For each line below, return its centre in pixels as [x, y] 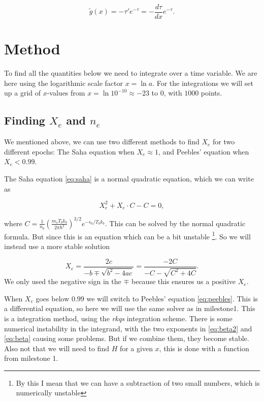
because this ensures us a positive [184, 281]
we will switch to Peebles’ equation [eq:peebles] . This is [172, 298]
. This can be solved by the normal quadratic [175, 223]
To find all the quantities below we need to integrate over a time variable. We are [131, 73]
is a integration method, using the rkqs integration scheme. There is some [118, 318]
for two [224, 142]
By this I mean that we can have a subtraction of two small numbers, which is [138, 382]
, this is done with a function [204, 348]
